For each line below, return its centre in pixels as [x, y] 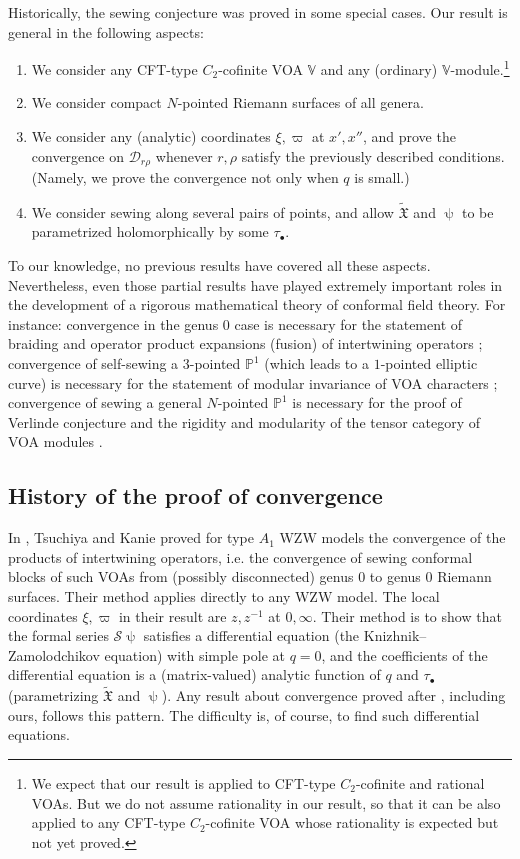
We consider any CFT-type [114, 68]
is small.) [382, 177]
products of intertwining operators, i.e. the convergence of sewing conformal [240, 556]
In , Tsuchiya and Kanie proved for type [131, 537]
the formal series [58, 635]
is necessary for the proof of [377, 402]
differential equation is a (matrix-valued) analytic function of [194, 674]
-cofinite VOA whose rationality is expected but [352, 822]
